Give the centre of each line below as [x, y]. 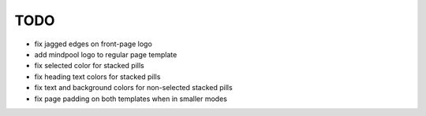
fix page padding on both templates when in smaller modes [131, 99]
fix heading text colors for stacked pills [97, 76]
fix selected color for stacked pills [90, 66]
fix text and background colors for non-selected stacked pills [133, 88]
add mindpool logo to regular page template [106, 54]
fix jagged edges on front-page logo [93, 44]
